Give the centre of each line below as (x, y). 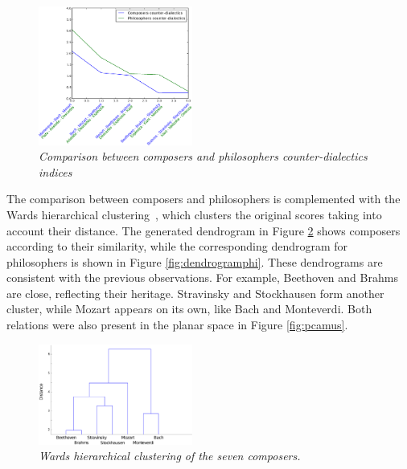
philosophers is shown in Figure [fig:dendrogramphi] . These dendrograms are (195, 261)
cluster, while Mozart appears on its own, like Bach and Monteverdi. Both (189, 309)
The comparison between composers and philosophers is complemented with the (203, 199)
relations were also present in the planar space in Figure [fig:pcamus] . (177, 325)
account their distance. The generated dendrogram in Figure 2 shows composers (203, 230)
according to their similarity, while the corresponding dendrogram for (177, 246)
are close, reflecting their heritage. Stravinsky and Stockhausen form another (195, 293)
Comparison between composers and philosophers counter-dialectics (203, 156)
